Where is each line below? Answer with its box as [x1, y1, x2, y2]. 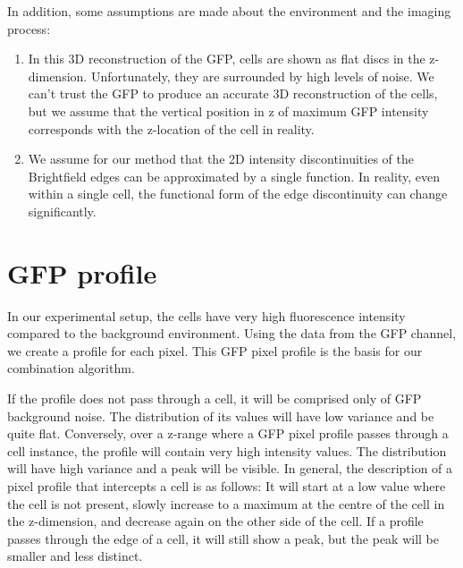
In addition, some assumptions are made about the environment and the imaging [7, 2, 451, 20]
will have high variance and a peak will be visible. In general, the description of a [7, 459, 453, 478]
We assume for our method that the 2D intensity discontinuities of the [28, 149, 414, 168]
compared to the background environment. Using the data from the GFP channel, [7, 324, 457, 343]
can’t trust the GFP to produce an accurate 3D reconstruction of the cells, [28, 84, 438, 103]
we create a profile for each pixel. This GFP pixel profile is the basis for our [7, 341, 423, 360]
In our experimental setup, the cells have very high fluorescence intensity [7, 306, 406, 325]
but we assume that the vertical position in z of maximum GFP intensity [28, 101, 429, 120]
